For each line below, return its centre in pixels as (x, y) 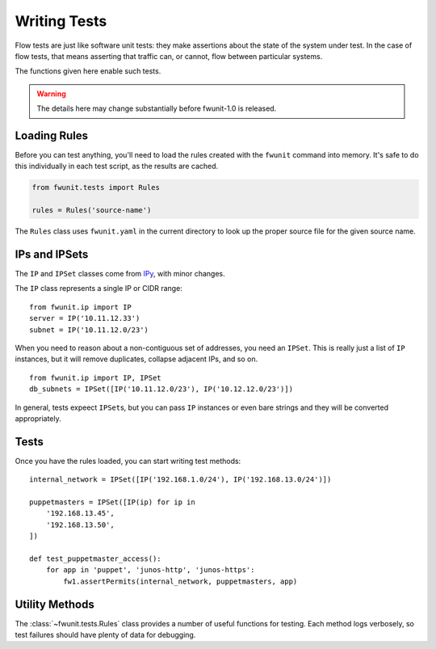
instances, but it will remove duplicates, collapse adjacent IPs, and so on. (136, 359)
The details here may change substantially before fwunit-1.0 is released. (157, 108)
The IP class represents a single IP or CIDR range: (99, 289)
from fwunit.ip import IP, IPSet (95, 377)
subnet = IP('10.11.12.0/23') (89, 330)
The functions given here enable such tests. (88, 71)
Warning (51, 94)
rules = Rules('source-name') (92, 211)
